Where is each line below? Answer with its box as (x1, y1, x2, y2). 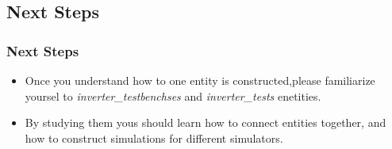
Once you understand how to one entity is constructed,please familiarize (25, 72, 375, 88)
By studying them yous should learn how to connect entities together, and (25, 114, 386, 131)
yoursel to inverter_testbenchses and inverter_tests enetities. (25, 87, 321, 104)
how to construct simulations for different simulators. (25, 129, 283, 146)
